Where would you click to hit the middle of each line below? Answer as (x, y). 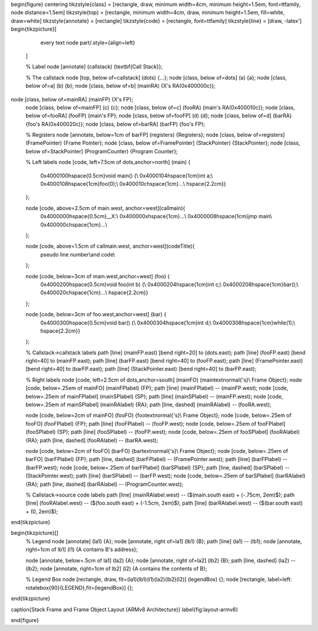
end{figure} (25, 620)
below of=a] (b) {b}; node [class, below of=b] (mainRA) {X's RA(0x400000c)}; (120, 86)
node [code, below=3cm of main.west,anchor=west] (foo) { (98, 276)
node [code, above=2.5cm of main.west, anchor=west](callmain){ (105, 208)
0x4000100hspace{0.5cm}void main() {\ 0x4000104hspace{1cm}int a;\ (127, 175)
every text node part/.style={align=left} (88, 42)
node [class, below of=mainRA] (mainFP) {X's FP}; (72, 99)
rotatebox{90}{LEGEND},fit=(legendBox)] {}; (79, 587)
